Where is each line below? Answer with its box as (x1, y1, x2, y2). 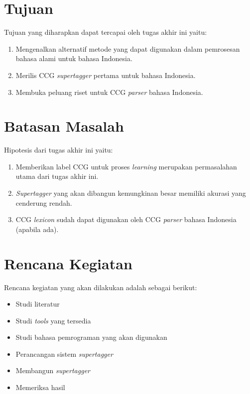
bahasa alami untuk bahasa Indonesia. (15, 53, 132, 64)
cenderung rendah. (15, 197, 72, 208)
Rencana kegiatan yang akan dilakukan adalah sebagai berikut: (4, 282, 197, 292)
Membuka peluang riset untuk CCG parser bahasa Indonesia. (15, 86, 203, 97)
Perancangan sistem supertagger (15, 348, 113, 359)
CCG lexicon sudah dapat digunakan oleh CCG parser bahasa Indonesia (15, 214, 237, 225)
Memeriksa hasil (15, 382, 65, 393)
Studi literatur (15, 299, 60, 309)
